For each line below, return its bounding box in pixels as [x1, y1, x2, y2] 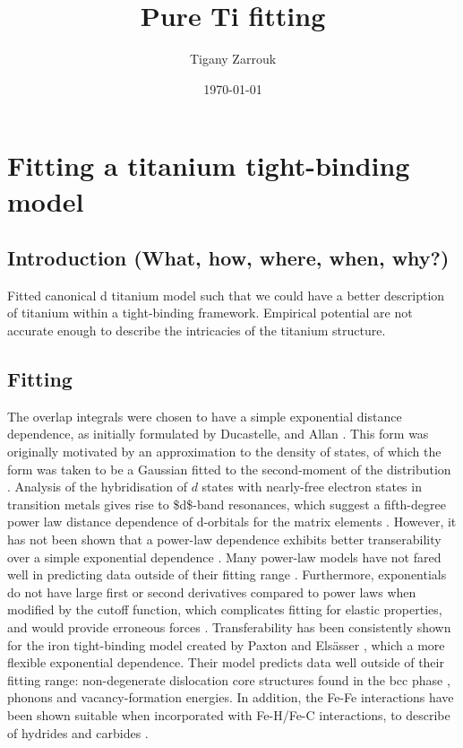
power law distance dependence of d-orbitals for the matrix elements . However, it [7, 512, 457, 531]
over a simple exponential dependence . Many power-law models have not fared [7, 547, 442, 566]
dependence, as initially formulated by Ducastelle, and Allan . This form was [7, 424, 429, 443]
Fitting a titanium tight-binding [7, 147, 410, 184]
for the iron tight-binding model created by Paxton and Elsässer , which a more [7, 635, 445, 654]
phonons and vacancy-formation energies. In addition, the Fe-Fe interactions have [7, 688, 454, 707]
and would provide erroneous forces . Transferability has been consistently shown [7, 618, 451, 636]
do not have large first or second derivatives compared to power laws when [7, 582, 416, 601]
